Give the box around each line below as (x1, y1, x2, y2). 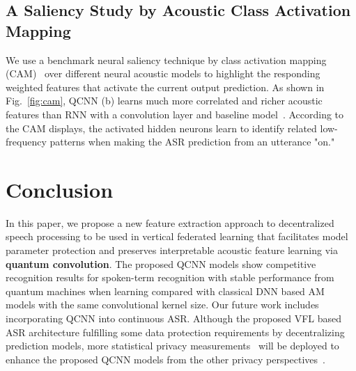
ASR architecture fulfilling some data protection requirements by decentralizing (6, 324, 345, 339)
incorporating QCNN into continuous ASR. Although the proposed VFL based (6, 311, 342, 326)
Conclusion (6, 175, 114, 203)
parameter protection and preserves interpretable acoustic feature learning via (6, 243, 338, 258)
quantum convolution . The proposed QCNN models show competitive (6, 256, 316, 271)
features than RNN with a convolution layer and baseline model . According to (6, 106, 344, 121)
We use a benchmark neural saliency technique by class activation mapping (6, 52, 327, 67)
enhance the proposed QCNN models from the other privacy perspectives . (6, 352, 326, 366)
